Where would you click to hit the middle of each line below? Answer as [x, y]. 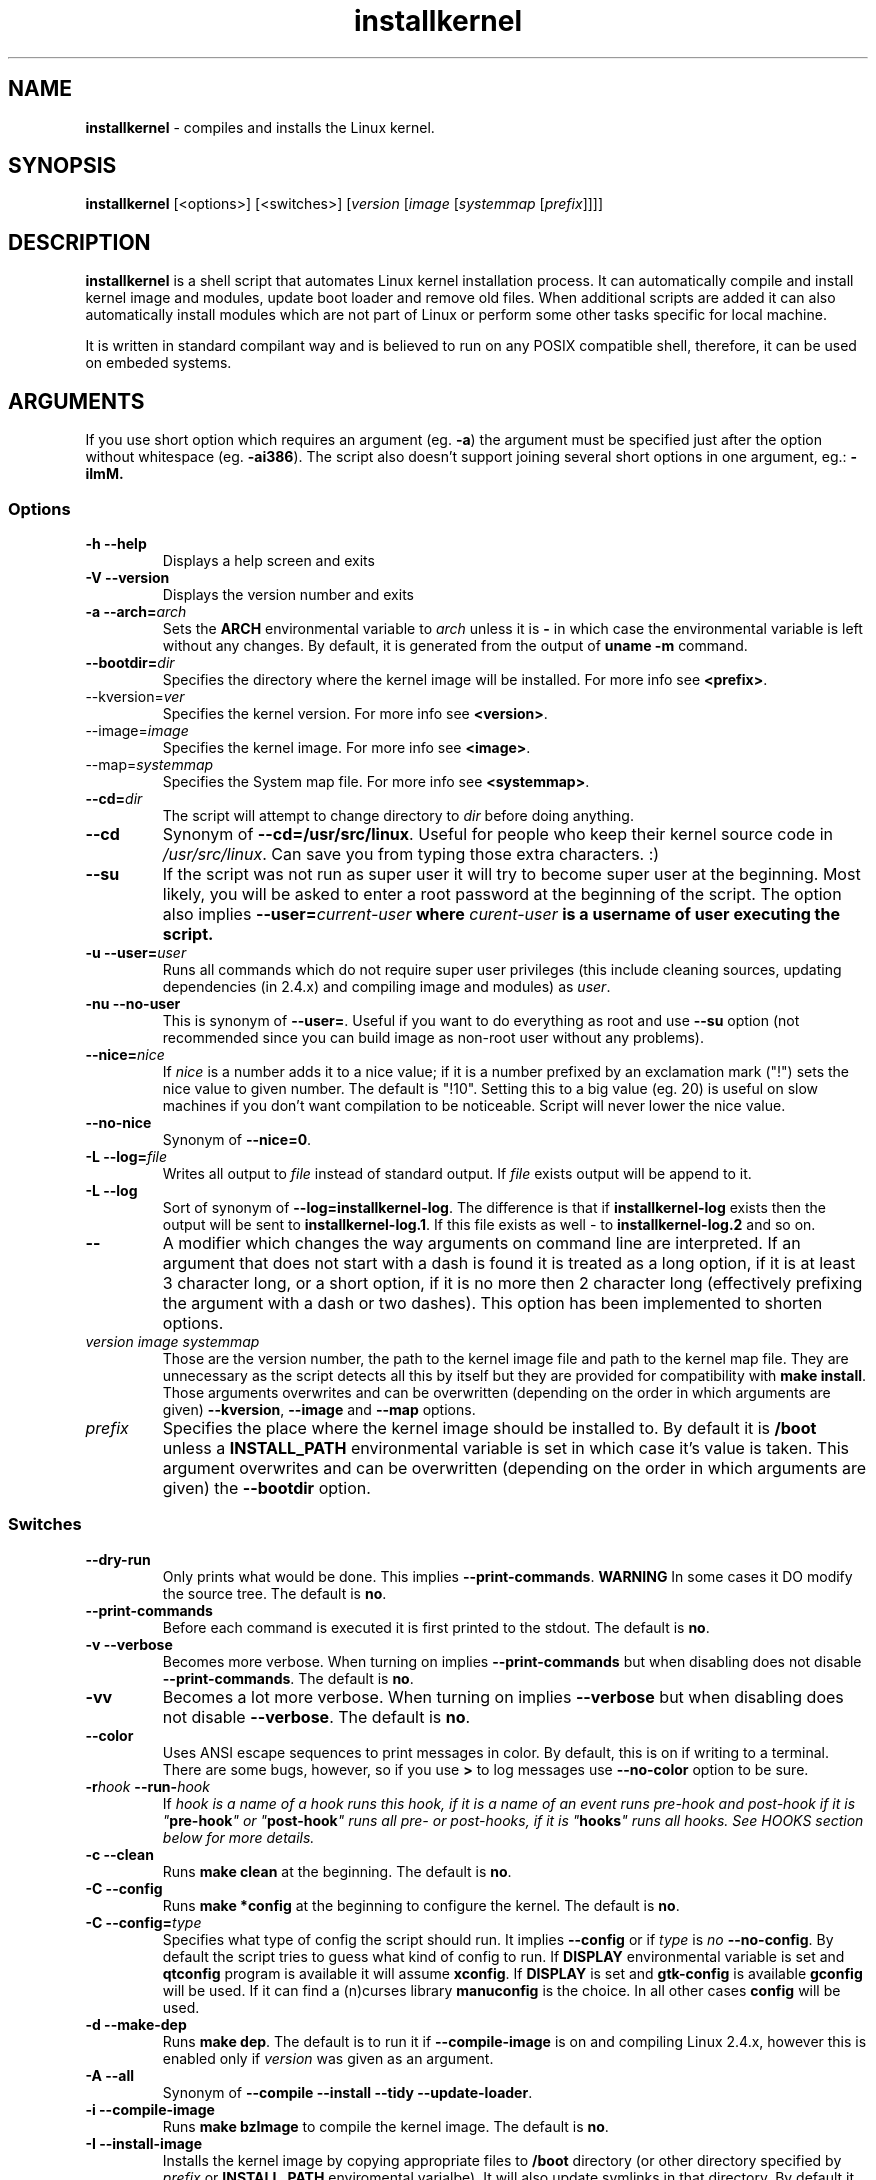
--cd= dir [114, 798]
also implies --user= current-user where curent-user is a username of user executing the [501, 913]
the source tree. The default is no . [274, 1593]
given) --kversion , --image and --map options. [319, 1409]
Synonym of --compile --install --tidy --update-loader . [347, 2092]
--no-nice [118, 1122]
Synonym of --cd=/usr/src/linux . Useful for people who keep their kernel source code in [497, 833]
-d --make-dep [136, 2024]
